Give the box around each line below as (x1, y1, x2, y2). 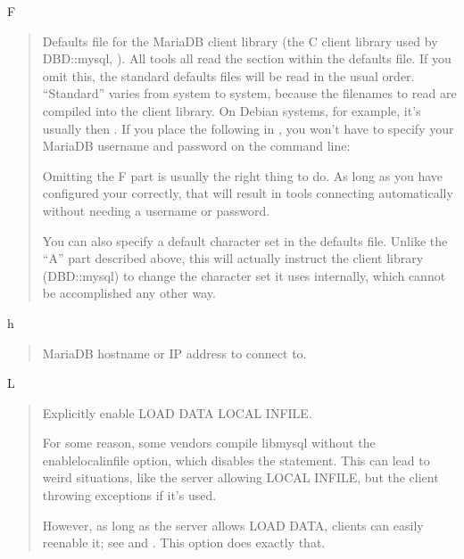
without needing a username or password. (42, 201, 270, 219)
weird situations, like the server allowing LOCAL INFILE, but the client (42, 468, 439, 487)
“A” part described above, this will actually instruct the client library (42, 249, 424, 267)
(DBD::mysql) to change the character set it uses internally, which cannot (42, 266, 446, 284)
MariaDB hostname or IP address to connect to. (42, 343, 307, 362)
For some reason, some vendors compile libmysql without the (42, 433, 376, 452)
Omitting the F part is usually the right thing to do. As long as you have (42, 166, 443, 185)
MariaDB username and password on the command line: (42, 136, 351, 155)
